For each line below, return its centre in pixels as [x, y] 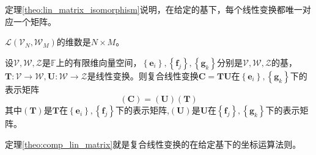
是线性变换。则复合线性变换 [143, 75]
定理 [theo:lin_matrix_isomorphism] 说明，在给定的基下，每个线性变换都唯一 [154, 9]
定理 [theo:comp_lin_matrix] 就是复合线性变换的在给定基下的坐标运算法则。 [153, 144]
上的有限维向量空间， [99, 62]
